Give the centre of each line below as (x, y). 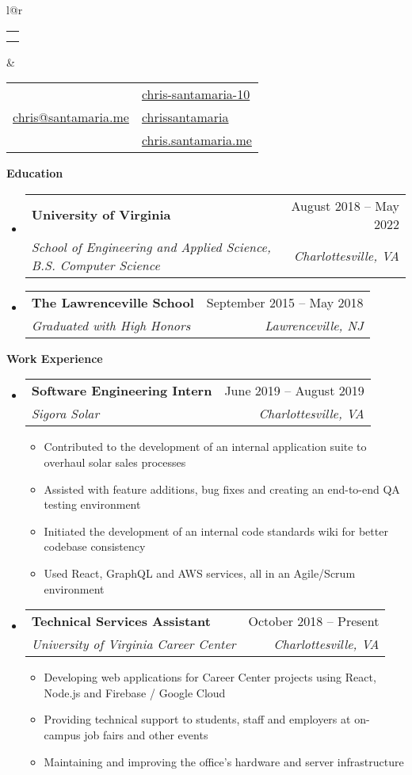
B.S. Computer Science (95, 265)
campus (62, 734)
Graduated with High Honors (111, 325)
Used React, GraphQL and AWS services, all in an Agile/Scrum (200, 573)
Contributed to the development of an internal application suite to (205, 447)
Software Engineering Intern (122, 391)
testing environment (92, 504)
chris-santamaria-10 (196, 94)
